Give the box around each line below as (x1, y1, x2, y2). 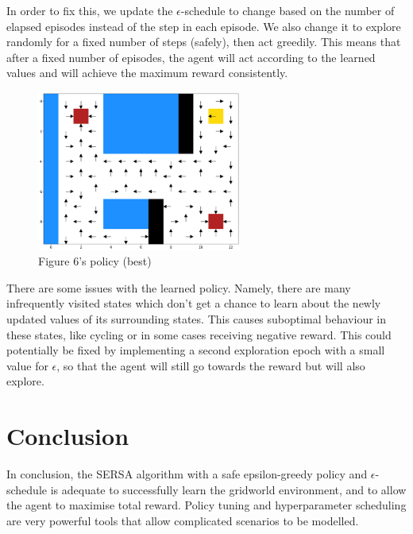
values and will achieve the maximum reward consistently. (6, 64, 288, 81)
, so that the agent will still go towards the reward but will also (56, 357, 365, 373)
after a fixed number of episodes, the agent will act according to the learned (6, 48, 376, 65)
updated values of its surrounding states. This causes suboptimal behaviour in (6, 311, 387, 327)
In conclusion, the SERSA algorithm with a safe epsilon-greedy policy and (6, 466, 368, 482)
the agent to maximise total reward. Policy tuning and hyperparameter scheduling (6, 497, 407, 513)
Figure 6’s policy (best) (38, 253, 152, 269)
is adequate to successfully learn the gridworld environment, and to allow (50, 481, 407, 497)
